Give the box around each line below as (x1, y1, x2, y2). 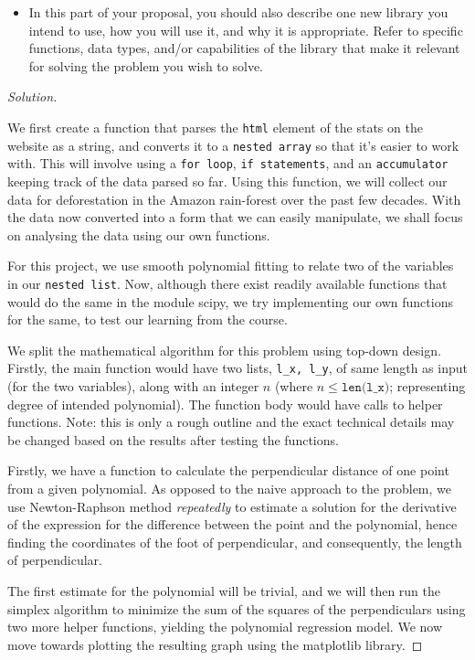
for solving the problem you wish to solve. (28, 56, 263, 75)
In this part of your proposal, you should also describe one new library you (28, 3, 449, 21)
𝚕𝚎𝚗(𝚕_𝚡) (341, 381, 390, 394)
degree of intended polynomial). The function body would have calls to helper (7, 394, 443, 413)
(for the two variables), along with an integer (7, 377, 259, 395)
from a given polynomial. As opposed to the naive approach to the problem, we (7, 478, 451, 497)
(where (274, 377, 313, 395)
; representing (389, 377, 466, 395)
